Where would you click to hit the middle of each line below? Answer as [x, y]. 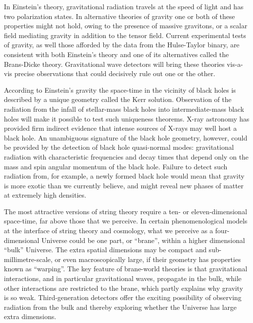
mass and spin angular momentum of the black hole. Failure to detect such [116, 166]
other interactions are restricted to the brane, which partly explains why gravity [124, 288]
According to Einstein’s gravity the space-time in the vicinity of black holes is [120, 90]
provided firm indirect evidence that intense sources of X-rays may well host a [120, 128]
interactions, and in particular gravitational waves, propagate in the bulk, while [123, 278]
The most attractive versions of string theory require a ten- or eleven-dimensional [126, 211]
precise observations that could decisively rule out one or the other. [115, 73]
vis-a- [235, 64]
